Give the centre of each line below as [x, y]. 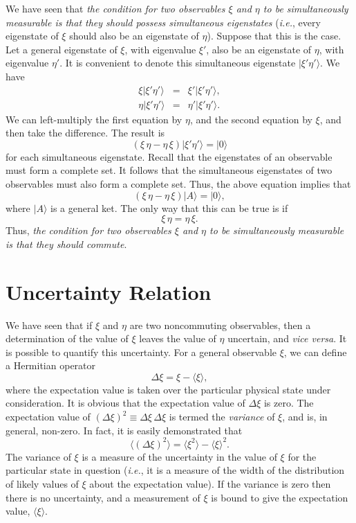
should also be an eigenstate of [134, 36]
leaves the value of [178, 338]
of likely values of [42, 483]
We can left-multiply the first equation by [94, 119]
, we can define [315, 352]
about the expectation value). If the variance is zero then [210, 483]
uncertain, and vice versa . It [287, 338]
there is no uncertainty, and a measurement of [103, 497]
